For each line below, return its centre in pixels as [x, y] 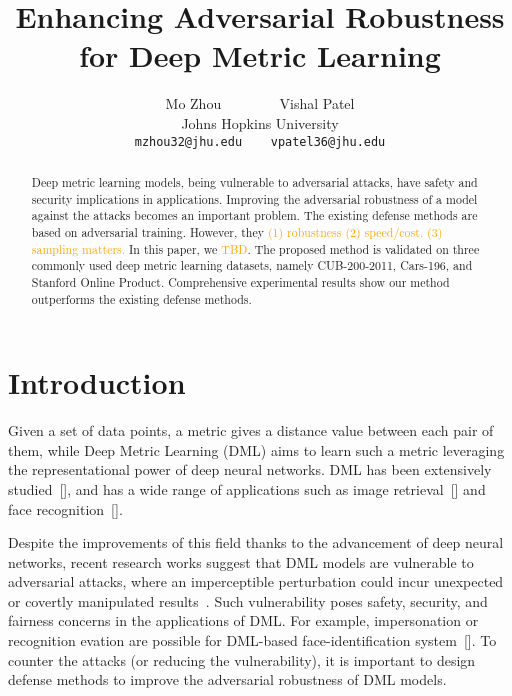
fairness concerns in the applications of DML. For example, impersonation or [243, 620]
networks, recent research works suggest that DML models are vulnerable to [241, 561]
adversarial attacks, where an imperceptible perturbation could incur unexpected [256, 581]
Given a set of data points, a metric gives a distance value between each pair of [251, 430]
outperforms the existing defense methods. [141, 298]
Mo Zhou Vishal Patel [260, 103]
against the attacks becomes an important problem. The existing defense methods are [254, 215]
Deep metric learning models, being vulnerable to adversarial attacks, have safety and [254, 181]
